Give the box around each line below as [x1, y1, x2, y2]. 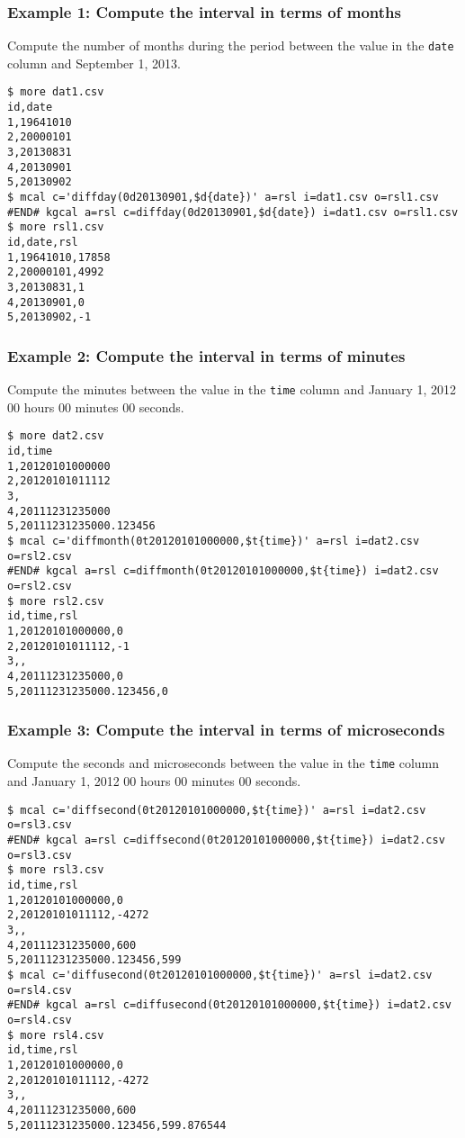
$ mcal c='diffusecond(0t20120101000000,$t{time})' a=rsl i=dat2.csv [7, 968, 433, 981]
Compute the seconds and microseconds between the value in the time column [7, 754, 440, 772]
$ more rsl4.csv [7, 1028, 104, 1042]
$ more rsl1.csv [7, 221, 104, 234]
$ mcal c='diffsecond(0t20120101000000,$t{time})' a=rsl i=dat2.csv [7, 803, 426, 817]
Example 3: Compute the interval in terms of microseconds [7, 718, 445, 741]
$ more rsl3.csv [7, 863, 104, 877]
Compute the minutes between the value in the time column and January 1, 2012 [7, 380, 457, 399]
